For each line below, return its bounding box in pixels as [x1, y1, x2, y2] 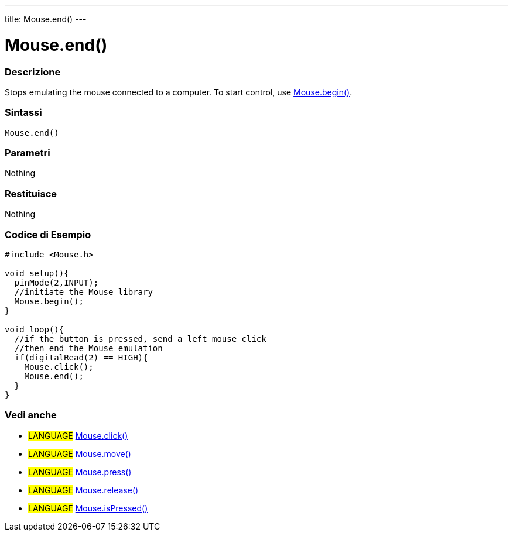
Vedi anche [5, 409, 57, 421]
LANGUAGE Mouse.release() [28, 485, 139, 495]
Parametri [5, 147, 50, 159]
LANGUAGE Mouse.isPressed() [28, 503, 148, 513]
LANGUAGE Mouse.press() [28, 466, 132, 477]
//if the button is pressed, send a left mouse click [14, 334, 266, 343]
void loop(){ [5, 324, 64, 334]
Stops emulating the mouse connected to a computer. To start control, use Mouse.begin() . [5, 87, 353, 97]
